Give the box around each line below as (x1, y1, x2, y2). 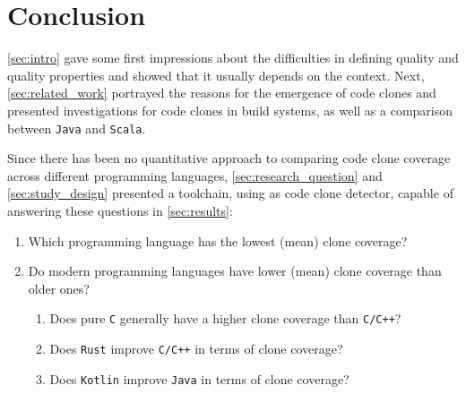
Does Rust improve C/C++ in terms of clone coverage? (49, 338, 343, 357)
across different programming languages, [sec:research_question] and (7, 166, 383, 184)
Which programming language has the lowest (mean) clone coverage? (28, 231, 408, 250)
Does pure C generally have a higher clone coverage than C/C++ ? (49, 309, 401, 328)
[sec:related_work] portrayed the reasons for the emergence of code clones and (7, 83, 436, 102)
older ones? (28, 278, 90, 297)
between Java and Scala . (7, 118, 146, 137)
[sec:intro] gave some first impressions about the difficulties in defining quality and (7, 48, 459, 67)
